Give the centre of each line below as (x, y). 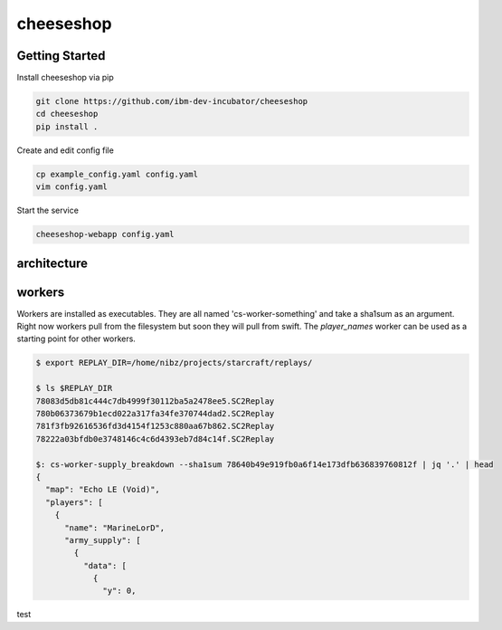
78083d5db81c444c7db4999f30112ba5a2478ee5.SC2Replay (155, 401)
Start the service (47, 210)
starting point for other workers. (76, 339)
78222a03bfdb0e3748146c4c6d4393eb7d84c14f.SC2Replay (155, 439)
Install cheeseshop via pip (65, 78)
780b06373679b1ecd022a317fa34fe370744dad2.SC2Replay (155, 413)
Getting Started (61, 56)
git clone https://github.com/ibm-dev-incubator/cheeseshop (172, 101)
